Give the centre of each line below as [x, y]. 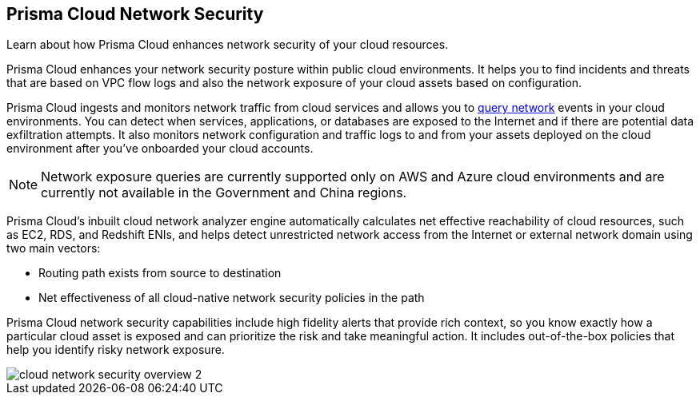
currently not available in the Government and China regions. [224, 193]
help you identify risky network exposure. [116, 350]
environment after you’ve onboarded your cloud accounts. [160, 149]
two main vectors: [54, 248]
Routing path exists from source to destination [160, 273]
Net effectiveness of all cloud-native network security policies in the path [232, 298]
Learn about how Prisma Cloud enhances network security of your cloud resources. [228, 45]
